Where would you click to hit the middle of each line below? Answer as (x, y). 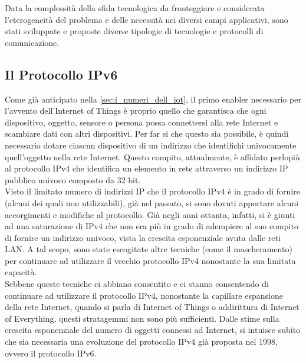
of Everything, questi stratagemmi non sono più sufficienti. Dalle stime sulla (142, 318)
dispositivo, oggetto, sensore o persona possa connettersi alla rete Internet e (142, 122)
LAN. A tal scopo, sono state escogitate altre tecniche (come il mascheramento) (149, 249)
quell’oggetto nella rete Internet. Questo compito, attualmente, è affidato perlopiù (152, 156)
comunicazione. (32, 42)
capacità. (21, 272)
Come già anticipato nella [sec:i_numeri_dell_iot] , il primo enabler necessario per (153, 99)
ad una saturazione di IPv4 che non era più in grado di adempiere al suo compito (152, 226)
